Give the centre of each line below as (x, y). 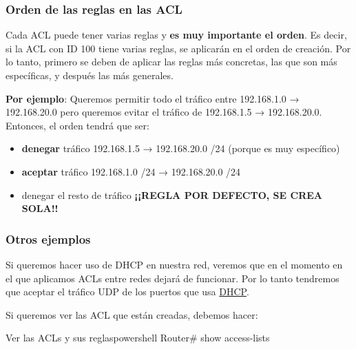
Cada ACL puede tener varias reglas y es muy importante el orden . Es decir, (176, 35)
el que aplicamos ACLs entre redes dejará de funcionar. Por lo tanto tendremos (172, 278)
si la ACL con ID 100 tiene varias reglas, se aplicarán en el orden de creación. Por (178, 48)
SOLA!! (40, 208)
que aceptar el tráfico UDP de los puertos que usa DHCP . (127, 292)
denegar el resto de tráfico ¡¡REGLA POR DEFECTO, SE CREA (172, 194)
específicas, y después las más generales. (90, 75)
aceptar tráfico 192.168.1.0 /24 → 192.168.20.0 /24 (131, 171)
